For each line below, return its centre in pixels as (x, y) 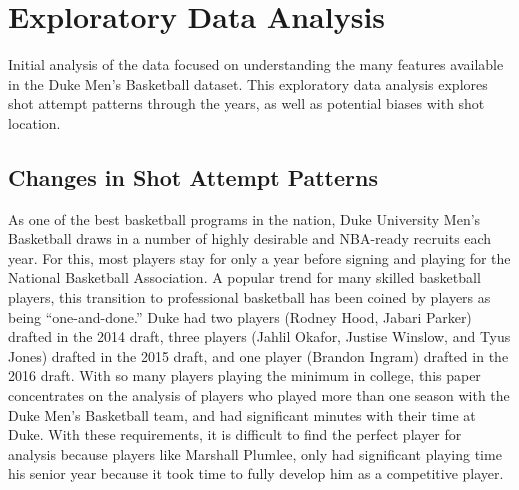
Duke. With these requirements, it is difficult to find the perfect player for (235, 434)
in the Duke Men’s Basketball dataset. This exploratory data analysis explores (248, 83)
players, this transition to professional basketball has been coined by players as (249, 297)
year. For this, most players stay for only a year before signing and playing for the (259, 257)
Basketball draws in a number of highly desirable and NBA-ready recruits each (250, 238)
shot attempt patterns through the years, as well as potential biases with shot (246, 103)
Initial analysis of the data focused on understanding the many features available (256, 64)
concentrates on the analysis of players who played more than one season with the (259, 395)
